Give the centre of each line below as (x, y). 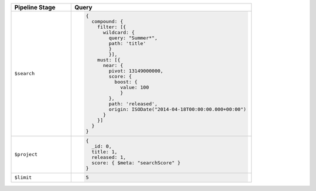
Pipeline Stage (35, 7)
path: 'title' (127, 43)
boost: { (126, 82)
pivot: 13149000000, (136, 71)
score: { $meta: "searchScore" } (136, 163)
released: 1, (109, 157)
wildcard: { (118, 32)
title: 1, (104, 151)
